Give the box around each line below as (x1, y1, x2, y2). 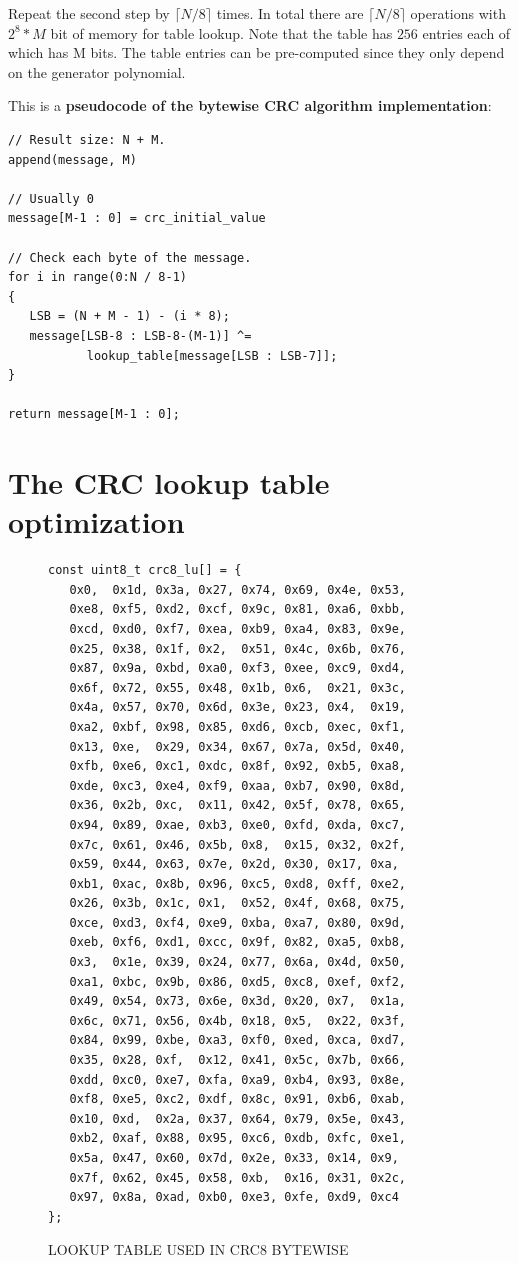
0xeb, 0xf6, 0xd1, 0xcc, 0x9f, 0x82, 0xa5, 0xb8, (69, 935, 406, 950)
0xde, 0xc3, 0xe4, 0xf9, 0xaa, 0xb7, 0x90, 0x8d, (69, 778, 406, 793)
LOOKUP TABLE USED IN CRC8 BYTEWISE (48, 1239, 349, 1260)
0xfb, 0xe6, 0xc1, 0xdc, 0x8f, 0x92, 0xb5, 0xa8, (69, 759, 406, 774)
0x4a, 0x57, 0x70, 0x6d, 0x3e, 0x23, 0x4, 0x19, (69, 700, 406, 715)
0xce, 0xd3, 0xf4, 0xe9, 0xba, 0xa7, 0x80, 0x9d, (69, 915, 406, 930)
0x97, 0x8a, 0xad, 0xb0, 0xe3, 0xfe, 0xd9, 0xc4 (69, 1190, 399, 1205)
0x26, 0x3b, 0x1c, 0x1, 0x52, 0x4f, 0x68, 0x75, (69, 896, 406, 911)
